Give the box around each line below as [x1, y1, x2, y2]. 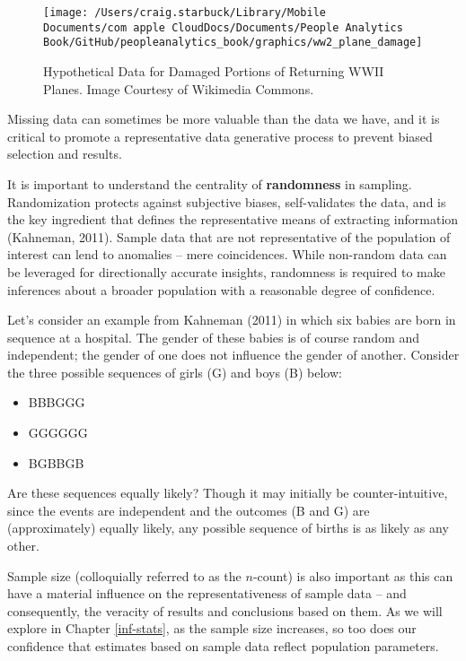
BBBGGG [28, 393, 85, 412]
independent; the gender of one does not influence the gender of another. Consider [7, 345, 460, 364]
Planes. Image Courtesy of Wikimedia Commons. [43, 79, 314, 98]
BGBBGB [28, 453, 84, 472]
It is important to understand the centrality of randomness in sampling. [7, 174, 412, 193]
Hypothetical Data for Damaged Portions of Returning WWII [43, 61, 384, 80]
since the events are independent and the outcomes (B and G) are [7, 500, 370, 519]
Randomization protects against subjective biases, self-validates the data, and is [7, 192, 446, 211]
